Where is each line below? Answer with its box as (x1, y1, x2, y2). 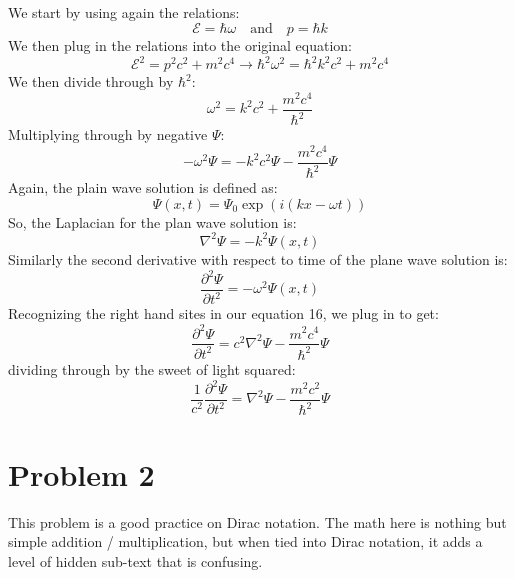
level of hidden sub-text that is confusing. (8, 550, 263, 571)
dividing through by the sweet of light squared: (8, 358, 296, 379)
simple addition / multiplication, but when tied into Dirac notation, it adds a (8, 531, 483, 552)
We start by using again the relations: (8, 2, 240, 23)
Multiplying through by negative (8, 124, 208, 145)
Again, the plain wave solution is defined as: (8, 177, 278, 198)
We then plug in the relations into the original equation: (8, 34, 352, 55)
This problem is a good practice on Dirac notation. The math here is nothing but (8, 511, 507, 532)
